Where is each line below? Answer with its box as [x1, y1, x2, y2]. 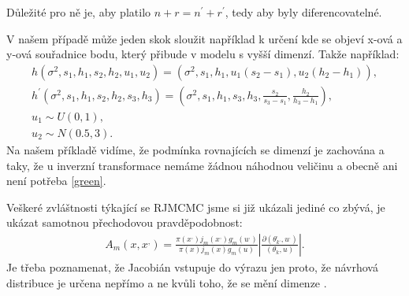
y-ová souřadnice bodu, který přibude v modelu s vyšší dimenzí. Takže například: [6, 46, 400, 62]
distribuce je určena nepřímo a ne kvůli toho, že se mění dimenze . [6, 274, 327, 290]
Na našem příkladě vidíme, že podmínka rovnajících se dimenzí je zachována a [6, 141, 385, 157]
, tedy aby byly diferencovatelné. [225, 4, 382, 20]
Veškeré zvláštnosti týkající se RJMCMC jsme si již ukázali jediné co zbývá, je [6, 198, 385, 215]
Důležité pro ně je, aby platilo [6, 4, 151, 20]
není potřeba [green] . [6, 172, 106, 189]
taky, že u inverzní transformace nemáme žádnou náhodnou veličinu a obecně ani [6, 157, 398, 173]
